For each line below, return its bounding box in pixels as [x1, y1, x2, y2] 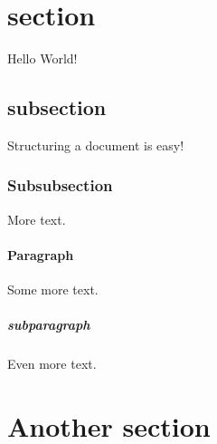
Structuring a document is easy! [7, 135, 184, 154]
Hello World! [7, 49, 78, 68]
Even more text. [7, 354, 97, 373]
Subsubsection [7, 174, 113, 197]
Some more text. [7, 280, 99, 299]
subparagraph [7, 315, 90, 334]
